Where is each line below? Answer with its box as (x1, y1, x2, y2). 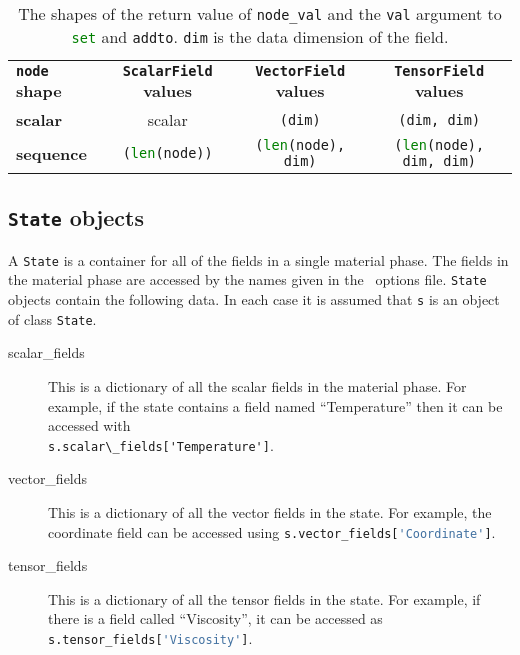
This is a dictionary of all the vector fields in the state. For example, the (48, 502, 492, 523)
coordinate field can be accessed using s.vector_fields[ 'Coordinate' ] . (48, 521, 496, 542)
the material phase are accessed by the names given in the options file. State (8, 269, 487, 290)
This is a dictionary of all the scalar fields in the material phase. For (48, 376, 467, 396)
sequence (16, 141, 87, 165)
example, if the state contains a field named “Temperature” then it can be (48, 395, 503, 416)
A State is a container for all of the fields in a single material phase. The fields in (8, 249, 509, 270)
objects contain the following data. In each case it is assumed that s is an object (8, 289, 500, 310)
